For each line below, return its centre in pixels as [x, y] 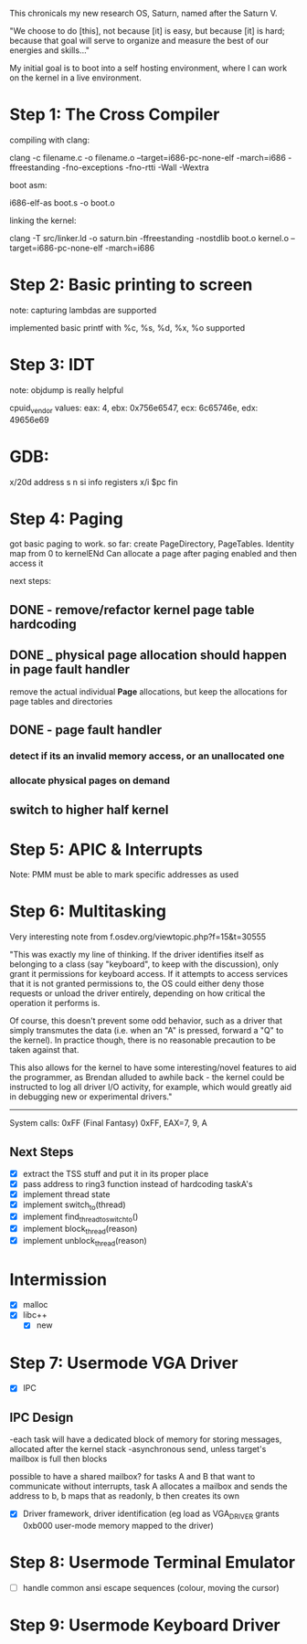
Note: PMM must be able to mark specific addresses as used [124, 875]
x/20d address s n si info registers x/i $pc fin [94, 482]
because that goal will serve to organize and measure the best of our [139, 41]
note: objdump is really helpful [67, 390]
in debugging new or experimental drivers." [91, 1097]
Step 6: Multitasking [88, 912]
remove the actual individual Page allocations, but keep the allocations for [148, 691]
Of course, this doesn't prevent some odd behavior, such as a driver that [146, 1021]
